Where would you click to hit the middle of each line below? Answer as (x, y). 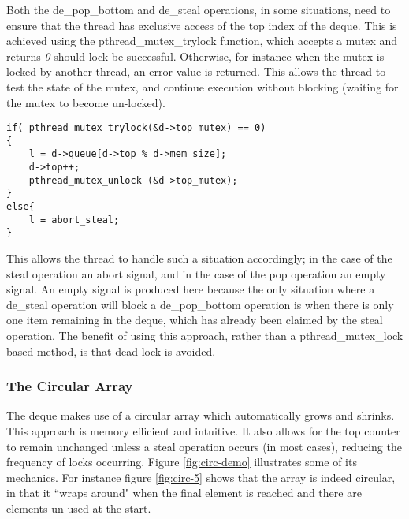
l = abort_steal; (74, 220)
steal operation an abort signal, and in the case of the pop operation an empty (196, 273)
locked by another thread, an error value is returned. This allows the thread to (196, 71)
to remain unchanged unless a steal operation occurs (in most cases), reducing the (204, 446)
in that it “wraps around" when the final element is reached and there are (184, 493)
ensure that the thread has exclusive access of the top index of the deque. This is (202, 25)
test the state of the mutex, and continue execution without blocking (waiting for (203, 86)
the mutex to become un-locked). (86, 102)
